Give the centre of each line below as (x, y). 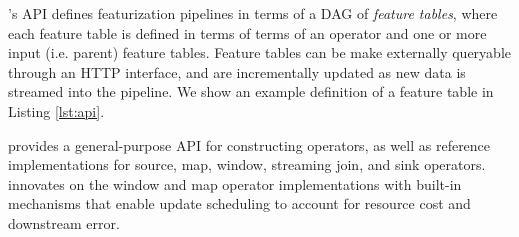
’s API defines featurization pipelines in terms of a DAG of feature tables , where (253, 13)
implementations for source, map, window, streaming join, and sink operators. (247, 164)
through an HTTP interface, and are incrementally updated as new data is (237, 71)
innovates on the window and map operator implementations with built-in (235, 183)
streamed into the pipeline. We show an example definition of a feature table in (251, 91)
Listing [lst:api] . (56, 110)
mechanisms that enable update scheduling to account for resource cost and (239, 203)
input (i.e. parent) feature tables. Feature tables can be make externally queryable (260, 52)
